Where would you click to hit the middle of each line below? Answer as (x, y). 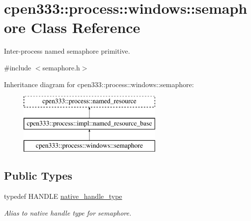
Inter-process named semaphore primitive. (67, 51)
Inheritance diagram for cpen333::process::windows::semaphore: (99, 84)
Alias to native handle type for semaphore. (68, 212)
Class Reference (85, 27)
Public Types (38, 175)
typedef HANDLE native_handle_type (63, 196)
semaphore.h (61, 67)
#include (18, 67)
